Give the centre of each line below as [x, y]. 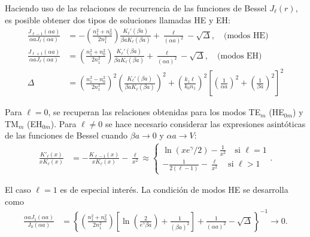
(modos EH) [240, 56]
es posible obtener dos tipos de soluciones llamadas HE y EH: [118, 19]
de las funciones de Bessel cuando [66, 135]
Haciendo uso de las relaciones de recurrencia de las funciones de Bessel [136, 8]
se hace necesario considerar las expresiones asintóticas [206, 123]
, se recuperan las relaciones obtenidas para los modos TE [154, 112]
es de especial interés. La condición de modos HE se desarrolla [174, 190]
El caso [18, 190]
